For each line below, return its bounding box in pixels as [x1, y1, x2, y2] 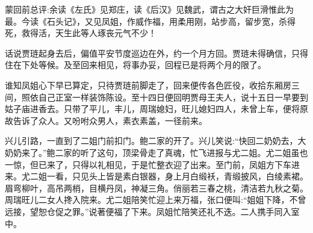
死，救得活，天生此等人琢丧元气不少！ [5, 26, 156, 39]
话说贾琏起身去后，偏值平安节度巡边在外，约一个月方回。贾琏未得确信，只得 [5, 46, 308, 59]
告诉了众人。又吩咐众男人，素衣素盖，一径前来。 [13, 114, 207, 126]
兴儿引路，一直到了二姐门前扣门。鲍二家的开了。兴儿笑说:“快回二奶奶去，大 [5, 134, 306, 147]
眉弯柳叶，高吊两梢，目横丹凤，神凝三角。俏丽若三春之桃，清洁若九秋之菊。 [5, 181, 308, 194]
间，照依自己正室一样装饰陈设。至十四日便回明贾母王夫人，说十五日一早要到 [5, 90, 308, 103]
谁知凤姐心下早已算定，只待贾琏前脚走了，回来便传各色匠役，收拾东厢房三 [5, 78, 300, 91]
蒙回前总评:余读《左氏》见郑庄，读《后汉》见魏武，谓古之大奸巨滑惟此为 [5, 3, 294, 15]
